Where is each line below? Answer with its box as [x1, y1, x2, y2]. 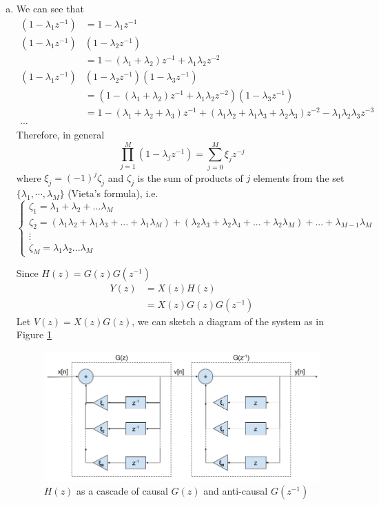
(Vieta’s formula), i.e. [68, 185, 158, 200]
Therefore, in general [16, 127, 105, 141]
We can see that [16, 1, 84, 15]
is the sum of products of [137, 170, 243, 185]
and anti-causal [203, 483, 268, 497]
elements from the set [253, 170, 345, 185]
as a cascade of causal [76, 483, 168, 497]
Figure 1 [16, 327, 52, 342]
